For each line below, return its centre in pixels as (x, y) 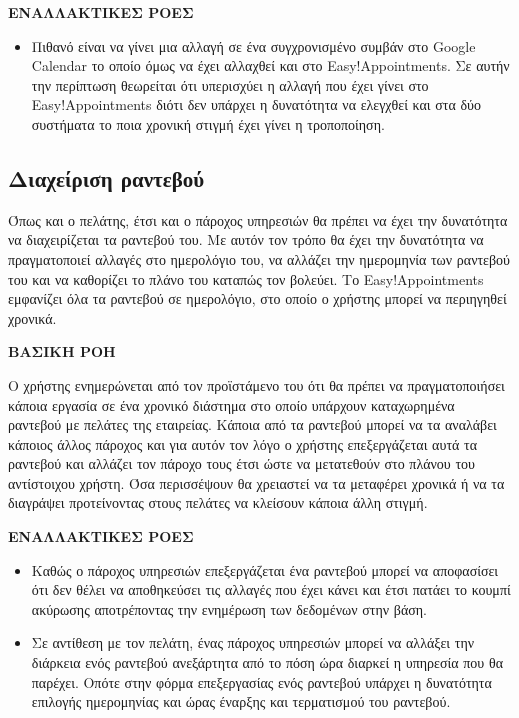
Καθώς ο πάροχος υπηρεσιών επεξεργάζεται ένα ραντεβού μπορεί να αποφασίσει (265, 569)
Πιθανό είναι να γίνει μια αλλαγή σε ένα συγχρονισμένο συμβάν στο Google (253, 45)
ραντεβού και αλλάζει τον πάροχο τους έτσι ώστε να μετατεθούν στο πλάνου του (241, 463)
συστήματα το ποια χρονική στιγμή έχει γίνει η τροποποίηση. (208, 123)
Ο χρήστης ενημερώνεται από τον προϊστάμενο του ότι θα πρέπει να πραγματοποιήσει (256, 384)
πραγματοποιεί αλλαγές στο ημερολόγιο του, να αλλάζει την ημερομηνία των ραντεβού (259, 258)
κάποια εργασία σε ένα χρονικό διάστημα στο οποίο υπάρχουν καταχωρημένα (231, 404)
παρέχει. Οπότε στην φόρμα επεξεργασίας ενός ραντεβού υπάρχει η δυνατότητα (261, 681)
